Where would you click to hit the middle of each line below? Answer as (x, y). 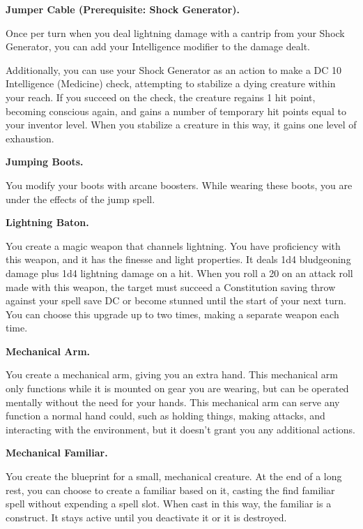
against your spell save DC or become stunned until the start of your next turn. (176, 300)
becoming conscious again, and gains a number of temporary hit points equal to (176, 111)
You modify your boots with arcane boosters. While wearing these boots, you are (179, 185)
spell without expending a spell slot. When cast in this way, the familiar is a (169, 504)
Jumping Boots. (45, 162)
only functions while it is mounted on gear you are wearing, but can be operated (177, 388)
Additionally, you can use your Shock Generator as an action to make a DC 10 (174, 69)
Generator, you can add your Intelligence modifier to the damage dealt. (158, 46)
